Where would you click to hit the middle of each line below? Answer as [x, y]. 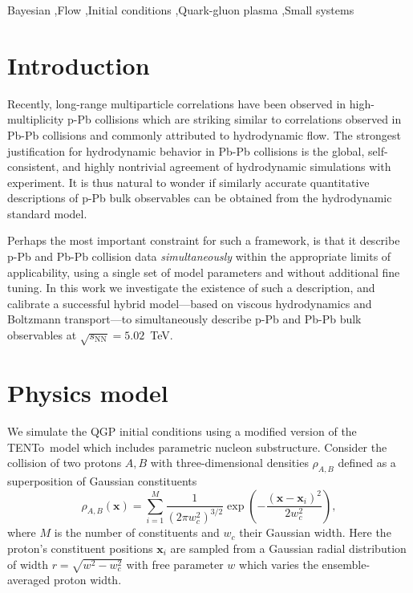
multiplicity [36, 119]
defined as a [367, 463]
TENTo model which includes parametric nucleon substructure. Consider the [197, 447]
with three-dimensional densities [229, 463]
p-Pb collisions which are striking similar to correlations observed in [235, 119]
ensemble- [346, 564]
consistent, [33, 167]
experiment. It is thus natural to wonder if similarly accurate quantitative [188, 182]
